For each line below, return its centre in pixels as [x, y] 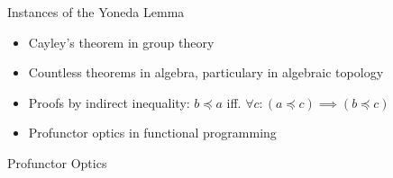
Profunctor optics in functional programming [152, 133]
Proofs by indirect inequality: [109, 102]
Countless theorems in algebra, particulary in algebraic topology [206, 72]
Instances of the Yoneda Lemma [96, 12]
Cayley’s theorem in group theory [121, 42]
